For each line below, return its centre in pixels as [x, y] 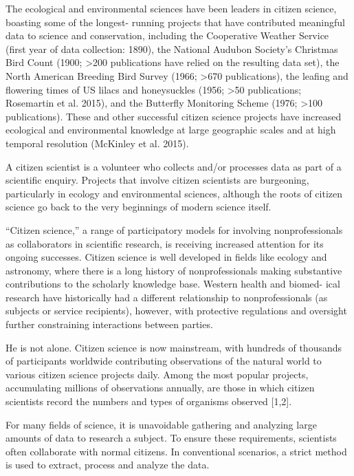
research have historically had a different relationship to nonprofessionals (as [167, 297]
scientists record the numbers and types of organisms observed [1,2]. [149, 401]
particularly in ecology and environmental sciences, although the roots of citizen [174, 193]
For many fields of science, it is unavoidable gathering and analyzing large [161, 424]
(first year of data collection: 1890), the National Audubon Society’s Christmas [172, 48]
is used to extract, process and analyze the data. [108, 465]
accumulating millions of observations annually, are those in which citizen [160, 388]
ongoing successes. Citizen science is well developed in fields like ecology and [166, 257]
